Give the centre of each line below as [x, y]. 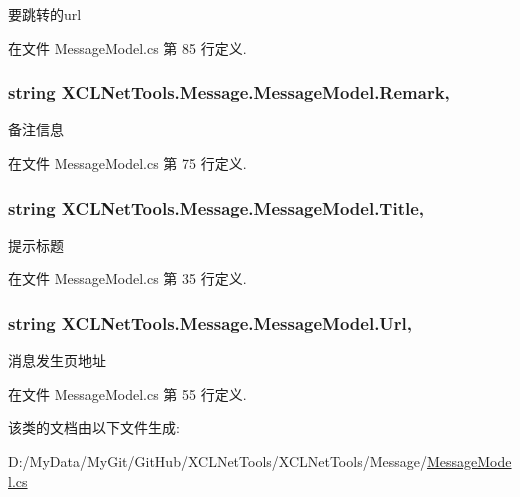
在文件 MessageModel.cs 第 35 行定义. [127, 278]
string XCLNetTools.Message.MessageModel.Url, [210, 322]
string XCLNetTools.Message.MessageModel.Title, [216, 207]
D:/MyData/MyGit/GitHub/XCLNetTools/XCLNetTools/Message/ [217, 461]
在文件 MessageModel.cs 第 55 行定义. [127, 393]
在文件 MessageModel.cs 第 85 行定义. [127, 47]
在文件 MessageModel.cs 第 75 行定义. [127, 163]
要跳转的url [45, 14]
